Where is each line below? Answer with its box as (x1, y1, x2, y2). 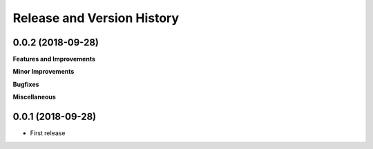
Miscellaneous (12, 93, 57, 101)
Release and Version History (12, 10, 180, 26)
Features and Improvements (12, 55, 96, 63)
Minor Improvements (12, 68, 75, 76)
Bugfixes (12, 80, 39, 88)
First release (30, 129, 66, 137)
